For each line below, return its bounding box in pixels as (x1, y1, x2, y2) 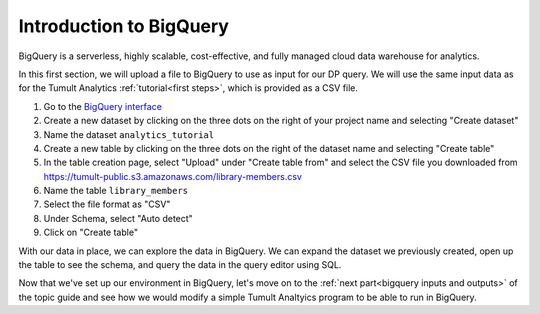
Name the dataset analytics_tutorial (43, 128, 215, 140)
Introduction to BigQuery (18, 15, 230, 37)
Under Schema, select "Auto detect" (43, 212, 194, 224)
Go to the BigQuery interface (43, 100, 162, 112)
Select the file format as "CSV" (43, 198, 171, 210)
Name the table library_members (43, 185, 189, 197)
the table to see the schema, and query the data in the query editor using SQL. (18, 259, 342, 271)
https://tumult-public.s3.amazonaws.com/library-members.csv (43, 170, 302, 182)
